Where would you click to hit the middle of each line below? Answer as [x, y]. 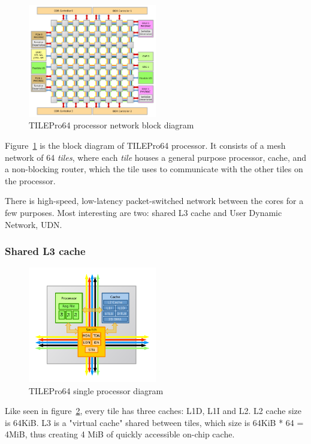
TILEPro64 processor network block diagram [111, 125]
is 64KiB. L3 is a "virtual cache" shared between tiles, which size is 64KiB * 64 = [154, 422]
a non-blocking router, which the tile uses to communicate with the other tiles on [154, 169]
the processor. [30, 180]
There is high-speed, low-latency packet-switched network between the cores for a [154, 201]
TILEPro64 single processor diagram [96, 390]
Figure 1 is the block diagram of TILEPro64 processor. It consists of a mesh [145, 145]
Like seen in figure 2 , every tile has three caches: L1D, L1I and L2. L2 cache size [153, 411]
